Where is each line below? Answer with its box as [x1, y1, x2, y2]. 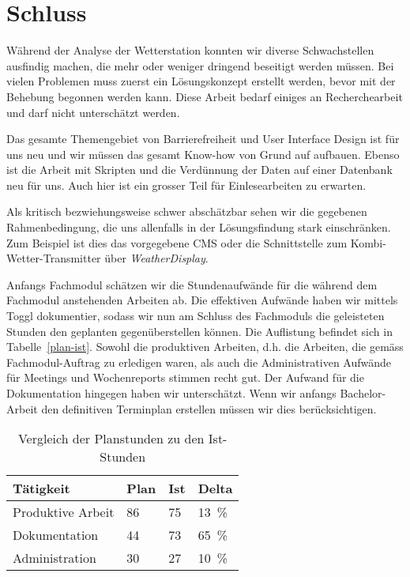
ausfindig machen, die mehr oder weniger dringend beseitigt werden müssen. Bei [6, 57, 394, 74]
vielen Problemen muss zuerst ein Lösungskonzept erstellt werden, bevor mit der [6, 73, 396, 89]
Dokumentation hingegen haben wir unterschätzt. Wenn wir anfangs [6, 385, 337, 401]
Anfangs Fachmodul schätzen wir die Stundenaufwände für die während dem [6, 276, 378, 292]
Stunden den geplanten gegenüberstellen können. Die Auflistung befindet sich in [6, 322, 393, 339]
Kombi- [350, 234, 386, 251]
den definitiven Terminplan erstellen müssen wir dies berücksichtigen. [41, 400, 377, 417]
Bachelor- [340, 385, 386, 401]
